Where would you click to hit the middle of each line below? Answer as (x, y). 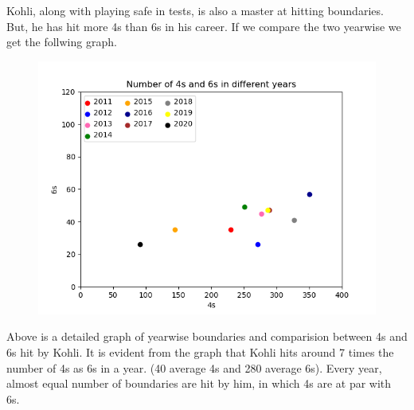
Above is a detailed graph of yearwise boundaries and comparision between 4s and (207, 336)
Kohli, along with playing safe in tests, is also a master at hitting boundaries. (195, 10)
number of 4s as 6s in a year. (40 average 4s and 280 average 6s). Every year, (194, 367)
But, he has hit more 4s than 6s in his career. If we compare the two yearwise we (204, 26)
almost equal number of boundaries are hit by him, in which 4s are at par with (199, 383)
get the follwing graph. (62, 42)
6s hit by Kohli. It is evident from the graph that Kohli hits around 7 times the (200, 351)
